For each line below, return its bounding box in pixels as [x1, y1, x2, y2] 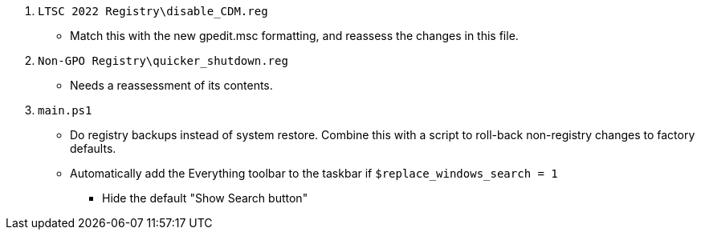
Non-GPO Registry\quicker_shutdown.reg [38, 54, 288, 67]
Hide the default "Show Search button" [102, 191, 308, 205]
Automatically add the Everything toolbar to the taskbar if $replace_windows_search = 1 [70, 166, 558, 180]
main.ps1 [38, 104, 92, 117]
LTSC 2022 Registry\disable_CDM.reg [38, 5, 268, 18]
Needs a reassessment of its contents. [70, 78, 273, 92]
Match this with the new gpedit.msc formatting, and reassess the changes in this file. [70, 29, 519, 42]
